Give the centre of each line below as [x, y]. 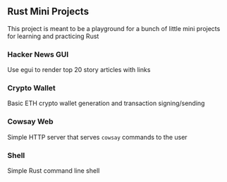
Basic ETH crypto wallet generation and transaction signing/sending [106, 103]
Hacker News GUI [38, 54]
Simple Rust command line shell [54, 171]
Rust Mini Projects [48, 12]
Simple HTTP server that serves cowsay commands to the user [98, 137]
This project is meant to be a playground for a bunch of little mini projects [114, 28]
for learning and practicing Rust [53, 36]
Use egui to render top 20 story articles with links [79, 70]
